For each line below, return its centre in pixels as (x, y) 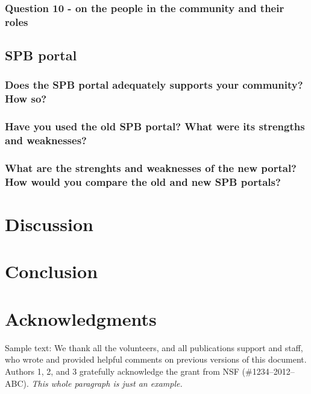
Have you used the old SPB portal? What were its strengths (155, 126)
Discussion (49, 224)
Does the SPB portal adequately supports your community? (154, 85)
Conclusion (52, 271)
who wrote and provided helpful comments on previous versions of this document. (156, 359)
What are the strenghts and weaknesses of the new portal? (151, 168)
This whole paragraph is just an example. (107, 383)
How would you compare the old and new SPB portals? (143, 181)
